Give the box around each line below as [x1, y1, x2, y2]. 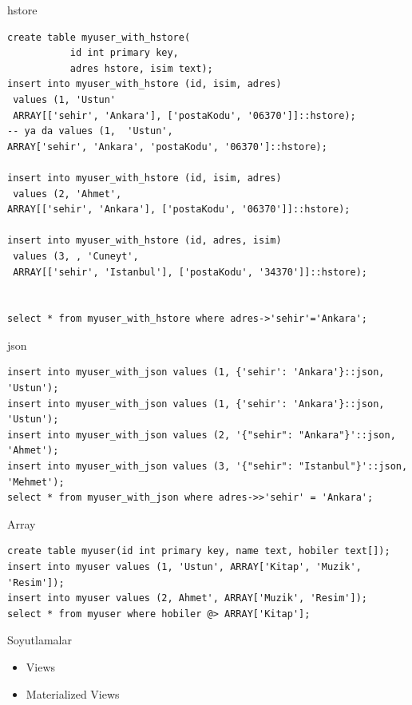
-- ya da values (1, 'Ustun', [7, 125, 173, 137]
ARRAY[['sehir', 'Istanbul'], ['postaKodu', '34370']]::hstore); [13, 266, 368, 278]
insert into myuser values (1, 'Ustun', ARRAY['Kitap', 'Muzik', [7, 561, 362, 572]
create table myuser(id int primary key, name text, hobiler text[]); [7, 545, 390, 557]
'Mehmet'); [7, 476, 65, 488]
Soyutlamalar [7, 632, 72, 648]
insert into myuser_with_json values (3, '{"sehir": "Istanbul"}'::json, [7, 461, 408, 473]
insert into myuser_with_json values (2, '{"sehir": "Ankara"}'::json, [7, 429, 396, 441]
